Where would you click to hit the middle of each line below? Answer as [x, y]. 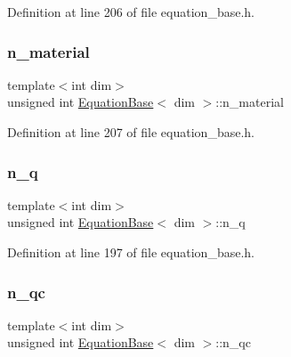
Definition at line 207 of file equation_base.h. [131, 132]
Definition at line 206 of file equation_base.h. [131, 12]
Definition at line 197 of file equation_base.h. [131, 252]
